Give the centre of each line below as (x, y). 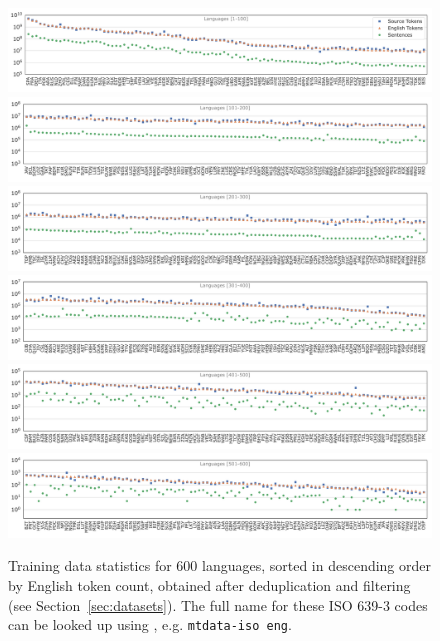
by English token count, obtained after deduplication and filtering (209, 584)
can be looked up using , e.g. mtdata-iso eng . (150, 624)
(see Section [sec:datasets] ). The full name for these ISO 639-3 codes (218, 604)
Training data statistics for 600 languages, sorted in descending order (220, 565)
